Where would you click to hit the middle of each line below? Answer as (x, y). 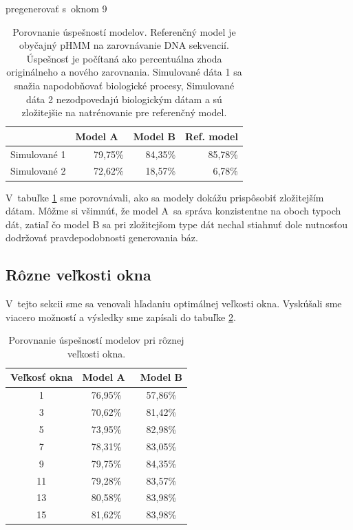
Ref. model (212, 136)
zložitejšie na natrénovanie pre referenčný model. (124, 112)
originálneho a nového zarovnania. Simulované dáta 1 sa (124, 72)
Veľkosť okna (42, 377)
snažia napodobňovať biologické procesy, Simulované (124, 85)
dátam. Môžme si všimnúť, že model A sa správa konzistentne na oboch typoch (173, 211)
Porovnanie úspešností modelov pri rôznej (96, 340)
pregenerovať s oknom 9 (56, 8)
